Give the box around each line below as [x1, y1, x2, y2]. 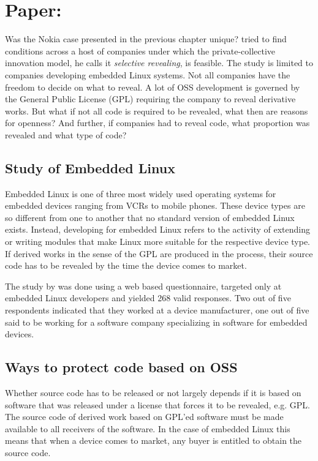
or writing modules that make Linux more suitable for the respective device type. [5, 235, 310, 248]
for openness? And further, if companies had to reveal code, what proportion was [5, 116, 310, 129]
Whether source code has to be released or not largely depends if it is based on [5, 386, 301, 399]
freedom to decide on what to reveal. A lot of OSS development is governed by [5, 80, 300, 93]
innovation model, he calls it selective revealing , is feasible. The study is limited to [5, 56, 314, 69]
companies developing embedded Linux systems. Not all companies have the [5, 68, 290, 81]
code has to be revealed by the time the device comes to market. [5, 259, 247, 272]
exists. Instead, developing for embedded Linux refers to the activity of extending [5, 223, 311, 236]
